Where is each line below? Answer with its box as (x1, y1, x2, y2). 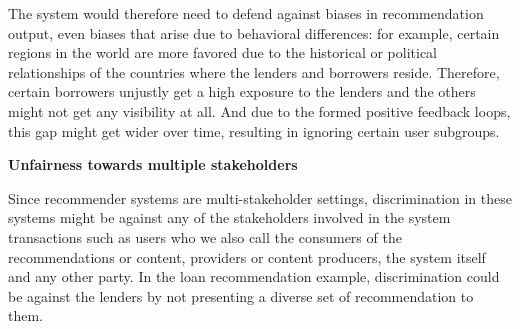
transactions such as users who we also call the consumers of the (8, 226, 402, 247)
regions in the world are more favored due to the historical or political (8, 42, 437, 63)
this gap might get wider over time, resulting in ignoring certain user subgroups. (8, 120, 500, 141)
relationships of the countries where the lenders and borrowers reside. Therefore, (8, 61, 500, 82)
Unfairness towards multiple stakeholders (8, 154, 298, 175)
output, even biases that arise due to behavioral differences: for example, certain (8, 22, 500, 43)
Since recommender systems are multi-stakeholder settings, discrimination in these (8, 187, 512, 208)
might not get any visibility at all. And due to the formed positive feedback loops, (8, 100, 511, 121)
